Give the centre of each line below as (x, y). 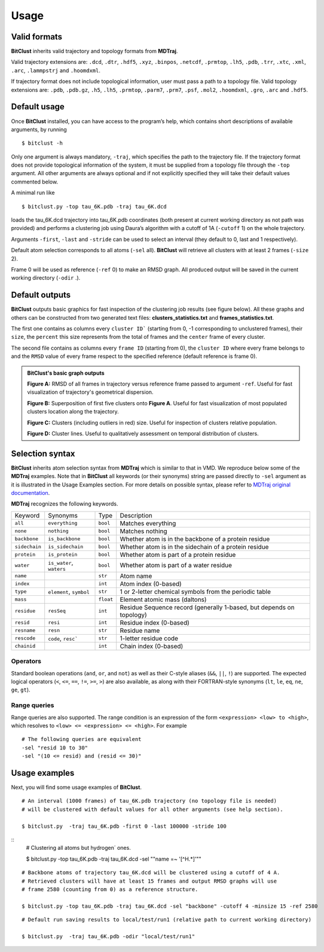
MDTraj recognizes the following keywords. (65, 504)
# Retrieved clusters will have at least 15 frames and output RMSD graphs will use (149, 881)
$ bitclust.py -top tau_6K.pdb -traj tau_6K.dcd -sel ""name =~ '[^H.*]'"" (114, 859)
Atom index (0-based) (151, 584)
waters (57, 569)
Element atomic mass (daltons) (163, 599)
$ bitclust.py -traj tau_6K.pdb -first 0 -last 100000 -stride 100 (124, 826)
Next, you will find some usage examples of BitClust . (77, 787)
